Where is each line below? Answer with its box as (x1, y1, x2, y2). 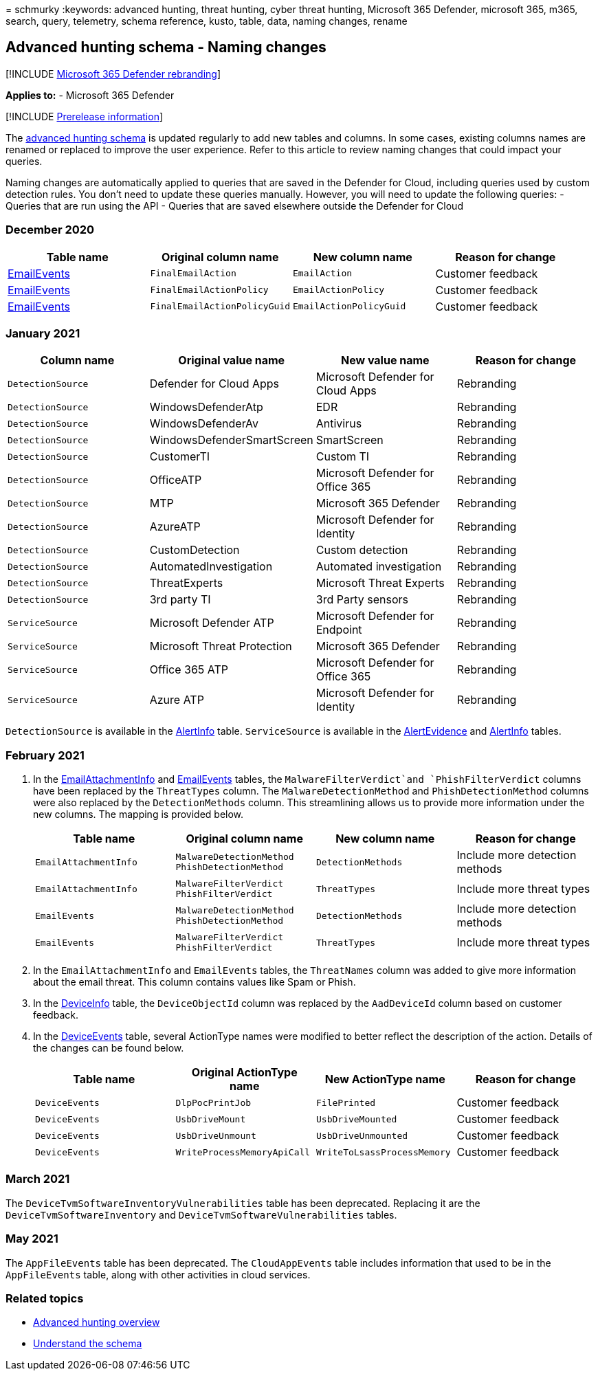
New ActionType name (324, 1072, 445, 1087)
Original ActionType (191, 1065, 298, 1080)
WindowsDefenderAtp (149, 400, 263, 414)
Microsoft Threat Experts (315, 576, 445, 590)
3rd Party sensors (315, 592, 408, 607)
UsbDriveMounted (316, 1113, 397, 1124)
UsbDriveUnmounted (316, 1130, 408, 1141)
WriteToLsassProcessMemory (316, 1146, 451, 1157)
